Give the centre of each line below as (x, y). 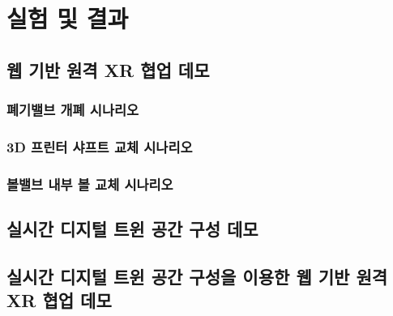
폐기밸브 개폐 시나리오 (73, 110)
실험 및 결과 (68, 18)
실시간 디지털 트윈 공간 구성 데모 (132, 229)
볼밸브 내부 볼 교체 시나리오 (90, 184)
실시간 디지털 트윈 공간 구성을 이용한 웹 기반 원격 (197, 276)
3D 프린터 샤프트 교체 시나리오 (100, 146)
